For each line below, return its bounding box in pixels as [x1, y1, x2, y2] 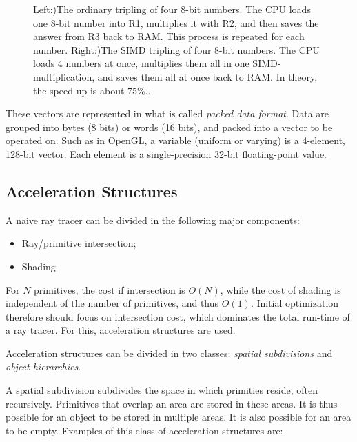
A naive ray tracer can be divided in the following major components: [6, 212, 300, 227]
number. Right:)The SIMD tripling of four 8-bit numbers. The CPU [33, 42, 320, 57]
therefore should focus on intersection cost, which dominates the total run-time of [6, 309, 350, 323]
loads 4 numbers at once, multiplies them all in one [33, 56, 249, 70]
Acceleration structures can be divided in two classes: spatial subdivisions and [6, 345, 333, 360]
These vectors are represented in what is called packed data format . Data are [6, 106, 329, 121]
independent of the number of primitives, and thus [6, 296, 219, 310]
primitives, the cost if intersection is [34, 282, 185, 297]
